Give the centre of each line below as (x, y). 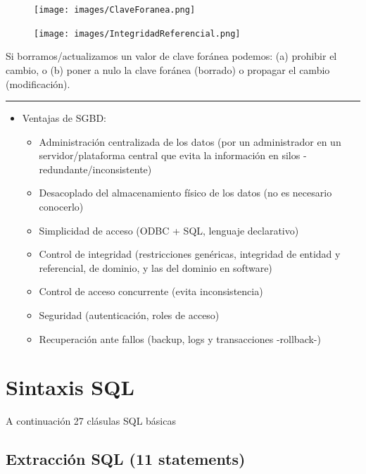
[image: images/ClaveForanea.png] (115, 10)
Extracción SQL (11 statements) (126, 459)
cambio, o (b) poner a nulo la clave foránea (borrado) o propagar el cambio (168, 69)
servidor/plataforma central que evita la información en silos (170, 155)
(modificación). (38, 83)
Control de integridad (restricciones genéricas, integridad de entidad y (190, 254)
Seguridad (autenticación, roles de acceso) (129, 315)
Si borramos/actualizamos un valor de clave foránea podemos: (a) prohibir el (171, 56)
